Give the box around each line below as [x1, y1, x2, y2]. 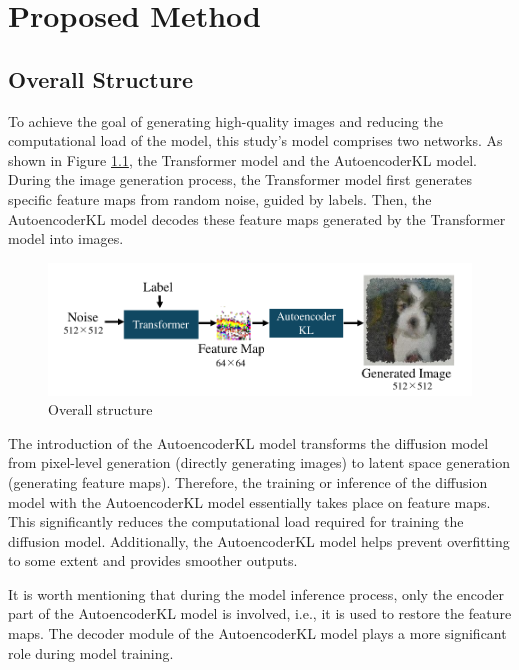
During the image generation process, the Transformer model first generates [8, 169, 473, 190]
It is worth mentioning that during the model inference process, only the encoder [8, 583, 504, 604]
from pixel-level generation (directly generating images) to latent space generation [8, 452, 510, 473]
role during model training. [8, 642, 174, 663]
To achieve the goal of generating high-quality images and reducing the [8, 110, 443, 131]
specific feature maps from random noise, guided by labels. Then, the [8, 188, 432, 209]
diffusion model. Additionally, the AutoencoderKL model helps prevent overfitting [8, 530, 510, 551]
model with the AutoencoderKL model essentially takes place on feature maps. [8, 491, 491, 512]
